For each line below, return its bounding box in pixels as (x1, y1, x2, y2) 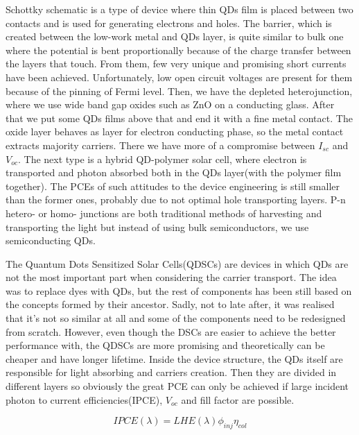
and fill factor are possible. (181, 392, 295, 407)
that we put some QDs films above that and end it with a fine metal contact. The (6, 110, 353, 125)
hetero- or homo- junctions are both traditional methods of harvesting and (6, 205, 322, 220)
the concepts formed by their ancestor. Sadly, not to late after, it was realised (6, 297, 335, 312)
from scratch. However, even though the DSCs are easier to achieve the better (6, 324, 336, 339)
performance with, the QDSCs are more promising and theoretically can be (6, 338, 325, 352)
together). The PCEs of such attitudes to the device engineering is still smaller (6, 178, 340, 193)
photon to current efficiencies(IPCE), (6, 392, 163, 407)
